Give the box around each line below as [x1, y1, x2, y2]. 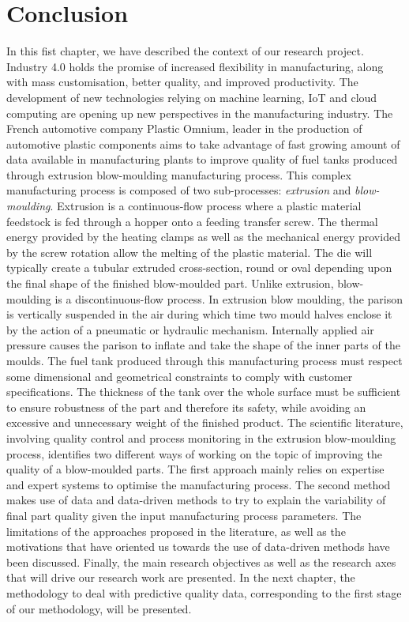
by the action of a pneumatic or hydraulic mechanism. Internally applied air [6, 321, 374, 337]
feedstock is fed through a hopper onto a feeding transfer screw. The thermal [6, 213, 378, 229]
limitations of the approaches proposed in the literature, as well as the [6, 522, 346, 539]
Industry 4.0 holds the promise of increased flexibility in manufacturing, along [6, 58, 384, 74]
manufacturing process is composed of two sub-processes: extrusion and [6, 182, 351, 198]
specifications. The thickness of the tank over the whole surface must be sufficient [6, 383, 401, 400]
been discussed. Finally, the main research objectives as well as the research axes [6, 553, 396, 570]
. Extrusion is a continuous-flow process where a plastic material [50, 198, 362, 214]
